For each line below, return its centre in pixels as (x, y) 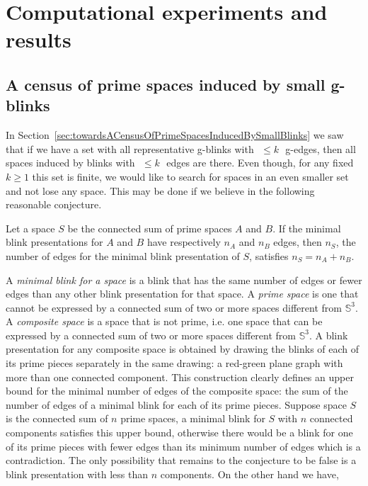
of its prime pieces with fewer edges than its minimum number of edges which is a (183, 446)
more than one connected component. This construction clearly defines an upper (180, 377)
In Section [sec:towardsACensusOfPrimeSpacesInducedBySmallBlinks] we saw (175, 135)
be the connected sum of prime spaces (150, 228)
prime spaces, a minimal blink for (193, 418)
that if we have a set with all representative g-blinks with (130, 148)
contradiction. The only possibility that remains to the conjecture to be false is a (181, 460)
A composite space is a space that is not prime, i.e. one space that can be (164, 321)
